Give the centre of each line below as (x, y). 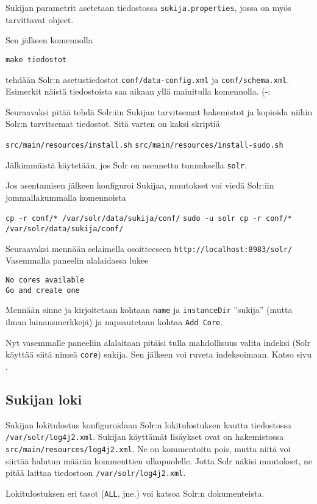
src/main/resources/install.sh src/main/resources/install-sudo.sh (144, 145)
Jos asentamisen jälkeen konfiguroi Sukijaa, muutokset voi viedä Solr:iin (140, 185)
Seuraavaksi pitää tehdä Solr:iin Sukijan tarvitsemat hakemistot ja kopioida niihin (159, 111)
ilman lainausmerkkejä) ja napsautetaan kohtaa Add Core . (114, 321)
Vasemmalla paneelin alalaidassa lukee (77, 260)
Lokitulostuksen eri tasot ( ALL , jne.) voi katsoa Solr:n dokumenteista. (135, 493)
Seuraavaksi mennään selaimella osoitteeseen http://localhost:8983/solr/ (149, 248)
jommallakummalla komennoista (66, 197)
